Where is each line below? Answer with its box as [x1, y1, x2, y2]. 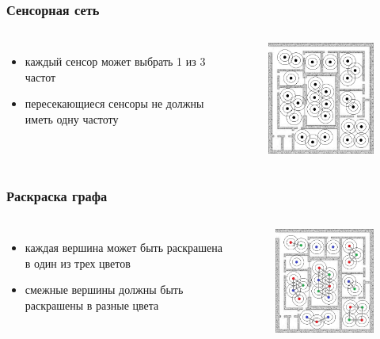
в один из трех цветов [25, 254, 131, 271]
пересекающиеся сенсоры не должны [25, 95, 204, 112]
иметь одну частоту [25, 111, 119, 127]
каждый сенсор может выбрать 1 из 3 [25, 53, 206, 70]
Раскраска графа [6, 185, 108, 205]
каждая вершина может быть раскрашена [25, 239, 222, 256]
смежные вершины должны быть [25, 281, 184, 298]
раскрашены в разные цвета [25, 296, 159, 313]
